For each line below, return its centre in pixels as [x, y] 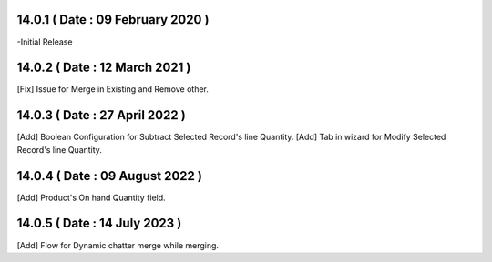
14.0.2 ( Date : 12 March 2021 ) [104, 68]
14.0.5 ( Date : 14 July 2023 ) [99, 223]
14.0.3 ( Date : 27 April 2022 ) [101, 115]
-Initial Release [45, 42]
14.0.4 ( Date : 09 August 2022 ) [109, 176]
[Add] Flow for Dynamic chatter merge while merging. [118, 245]
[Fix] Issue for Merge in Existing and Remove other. [113, 89]
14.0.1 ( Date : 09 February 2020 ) [113, 20]
